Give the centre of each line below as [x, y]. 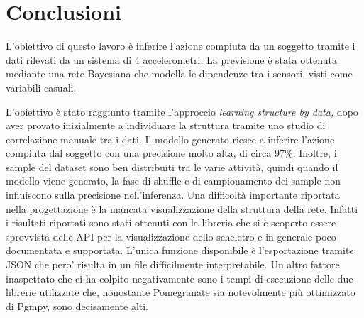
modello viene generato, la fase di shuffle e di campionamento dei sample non [173, 181]
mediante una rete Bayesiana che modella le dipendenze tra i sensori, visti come [179, 73]
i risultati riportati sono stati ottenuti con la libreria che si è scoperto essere [171, 223]
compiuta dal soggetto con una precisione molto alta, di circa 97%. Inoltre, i [171, 153]
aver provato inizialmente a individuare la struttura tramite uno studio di [166, 125]
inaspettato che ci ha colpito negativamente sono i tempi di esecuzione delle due [180, 278]
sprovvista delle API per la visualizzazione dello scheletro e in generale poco [171, 236]
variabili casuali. [41, 87]
